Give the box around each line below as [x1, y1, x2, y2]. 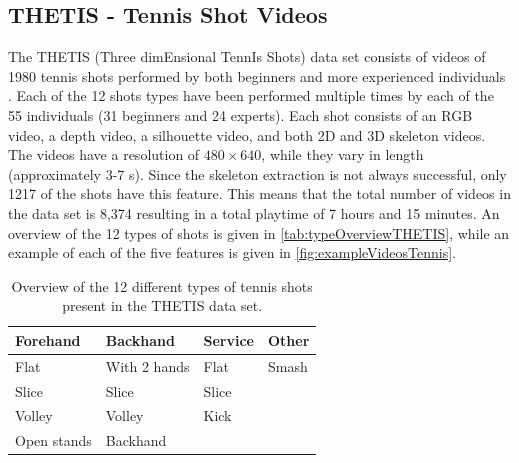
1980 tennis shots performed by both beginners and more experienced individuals [8, 65, 506, 86]
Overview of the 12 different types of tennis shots [11, 275, 313, 296]
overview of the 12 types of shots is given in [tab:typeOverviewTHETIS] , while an [8, 222, 510, 243]
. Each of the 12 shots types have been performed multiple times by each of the [8, 85, 494, 106]
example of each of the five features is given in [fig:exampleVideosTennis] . [8, 242, 456, 263]
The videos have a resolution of [8, 144, 200, 165]
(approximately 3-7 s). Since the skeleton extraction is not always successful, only [8, 163, 507, 184]
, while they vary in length [261, 144, 424, 165]
